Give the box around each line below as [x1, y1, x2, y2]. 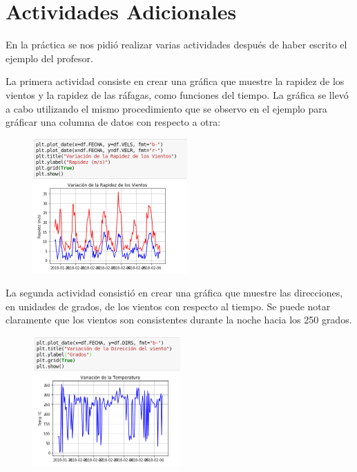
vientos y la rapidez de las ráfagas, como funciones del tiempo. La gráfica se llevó [6, 87, 349, 102]
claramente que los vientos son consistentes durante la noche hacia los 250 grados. [6, 312, 352, 327]
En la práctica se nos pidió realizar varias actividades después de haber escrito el [6, 37, 347, 52]
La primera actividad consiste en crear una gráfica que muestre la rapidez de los [6, 74, 345, 88]
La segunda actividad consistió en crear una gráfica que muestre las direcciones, [6, 285, 343, 300]
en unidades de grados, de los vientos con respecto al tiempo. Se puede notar [6, 299, 331, 313]
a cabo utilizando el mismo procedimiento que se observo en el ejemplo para [6, 101, 327, 115]
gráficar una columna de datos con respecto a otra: [6, 115, 221, 129]
